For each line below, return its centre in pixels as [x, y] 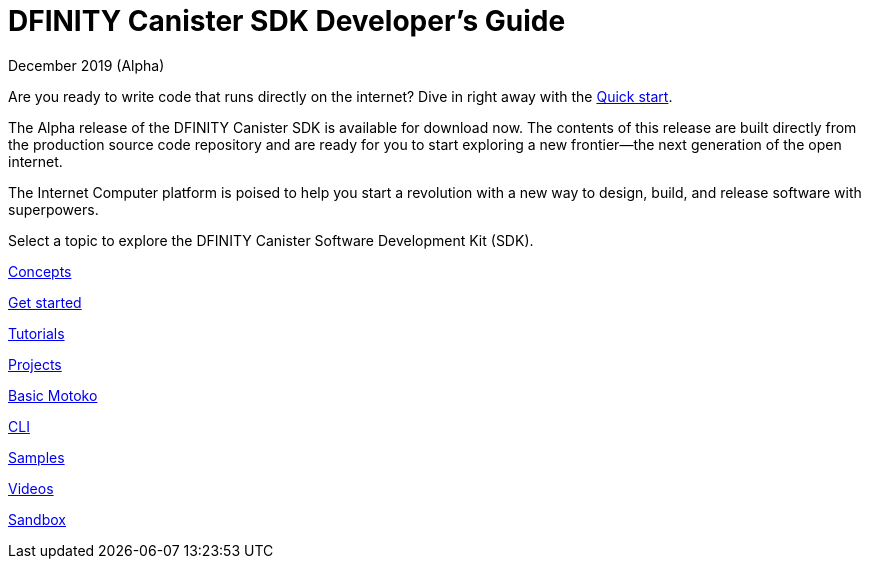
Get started [45, 302]
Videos [31, 488]
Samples [36, 457]
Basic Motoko [53, 395]
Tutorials [36, 333]
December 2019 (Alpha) [86, 65]
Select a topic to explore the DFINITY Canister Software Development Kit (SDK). [271, 240]
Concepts [40, 271]
